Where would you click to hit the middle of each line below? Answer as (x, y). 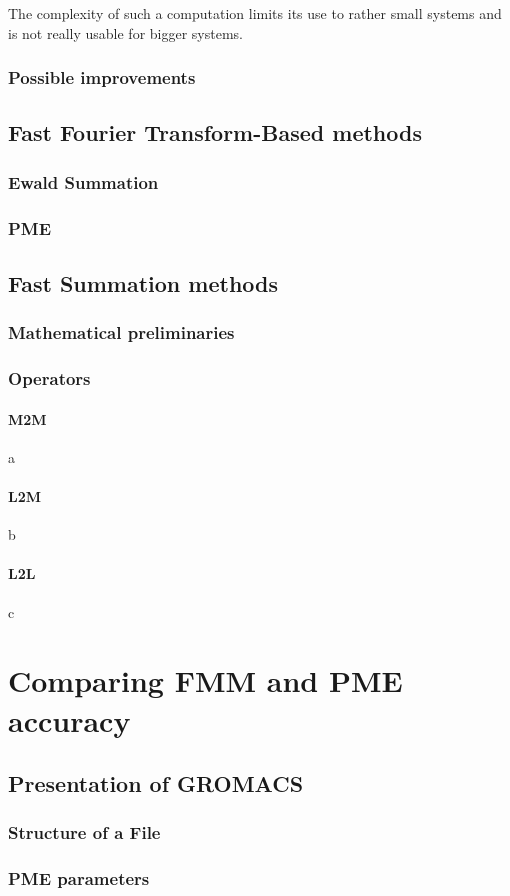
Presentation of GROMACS (156, 783)
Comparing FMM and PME (205, 680)
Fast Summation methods (143, 282)
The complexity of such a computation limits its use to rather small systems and (255, 13)
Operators (49, 378)
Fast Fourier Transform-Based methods (215, 132)
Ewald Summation (83, 181)
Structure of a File (84, 832)
